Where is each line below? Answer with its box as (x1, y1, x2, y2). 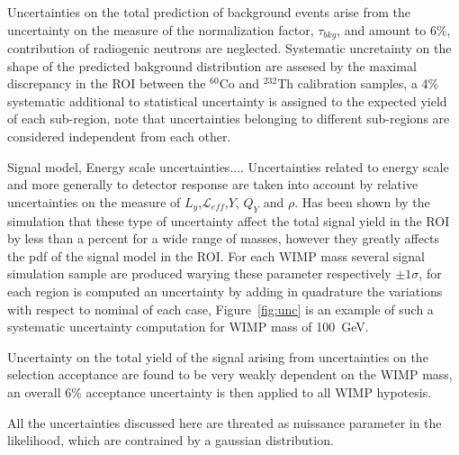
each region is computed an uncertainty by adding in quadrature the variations (7, 281, 443, 300)
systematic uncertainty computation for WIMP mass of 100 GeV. (7, 317, 369, 336)
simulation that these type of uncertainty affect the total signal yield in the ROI (7, 211, 450, 230)
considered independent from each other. (7, 127, 231, 146)
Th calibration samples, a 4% (277, 74, 439, 93)
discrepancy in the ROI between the (7, 74, 206, 93)
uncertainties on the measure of (7, 192, 181, 211)
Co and (219, 74, 259, 93)
